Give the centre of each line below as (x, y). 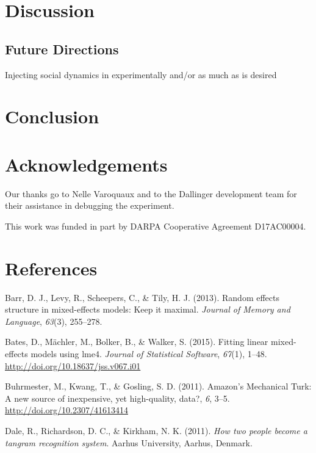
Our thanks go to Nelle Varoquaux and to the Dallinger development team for (151, 193)
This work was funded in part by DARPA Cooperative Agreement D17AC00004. (156, 226)
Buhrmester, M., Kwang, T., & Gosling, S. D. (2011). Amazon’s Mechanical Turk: (158, 386)
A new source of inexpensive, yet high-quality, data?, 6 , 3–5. (117, 398)
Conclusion (52, 116)
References (51, 268)
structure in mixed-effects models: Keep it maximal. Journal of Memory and (148, 309)
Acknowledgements (86, 164)
